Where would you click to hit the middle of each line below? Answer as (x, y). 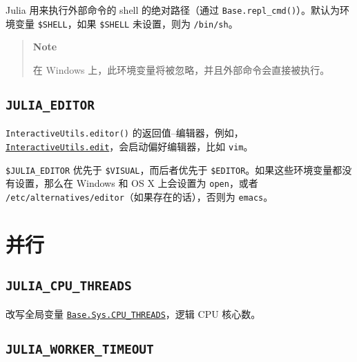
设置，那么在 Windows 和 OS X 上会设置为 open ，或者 (136, 183)
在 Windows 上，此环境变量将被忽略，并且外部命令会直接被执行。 (181, 69)
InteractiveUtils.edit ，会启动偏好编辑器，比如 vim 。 (129, 146)
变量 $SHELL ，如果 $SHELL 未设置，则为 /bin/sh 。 (126, 23)
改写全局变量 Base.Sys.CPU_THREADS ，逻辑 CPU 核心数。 (133, 313)
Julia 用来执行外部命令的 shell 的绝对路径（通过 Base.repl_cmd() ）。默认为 (173, 10)
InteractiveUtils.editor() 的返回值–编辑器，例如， (125, 133)
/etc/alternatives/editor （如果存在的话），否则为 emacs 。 (139, 196)
